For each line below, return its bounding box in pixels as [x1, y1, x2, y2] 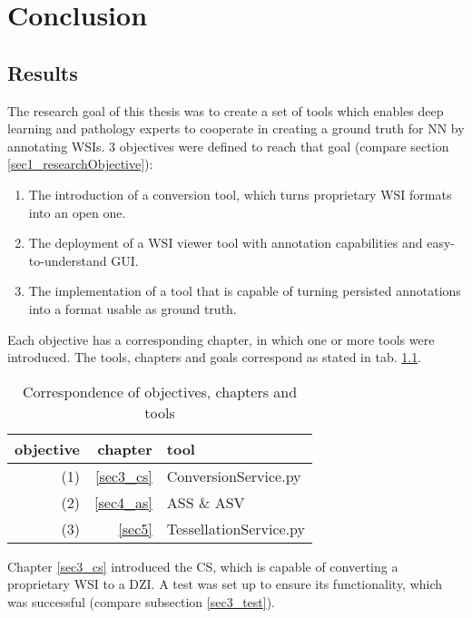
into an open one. [28, 202, 126, 221]
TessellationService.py [166, 517, 306, 539]
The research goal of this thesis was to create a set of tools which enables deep [7, 101, 444, 120]
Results [7, 58, 78, 86]
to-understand [28, 250, 107, 270]
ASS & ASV [166, 491, 245, 513]
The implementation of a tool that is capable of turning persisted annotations [28, 281, 461, 300]
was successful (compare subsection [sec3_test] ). [7, 592, 275, 611]
